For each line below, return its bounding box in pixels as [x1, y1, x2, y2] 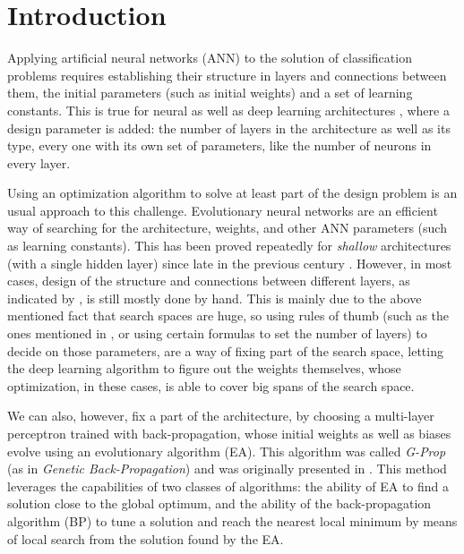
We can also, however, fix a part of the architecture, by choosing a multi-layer [7, 406, 434, 425]
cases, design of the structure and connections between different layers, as [7, 271, 410, 290]
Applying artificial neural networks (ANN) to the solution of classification [7, 48, 412, 67]
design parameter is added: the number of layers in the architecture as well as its [7, 118, 451, 137]
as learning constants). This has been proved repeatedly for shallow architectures [7, 236, 451, 255]
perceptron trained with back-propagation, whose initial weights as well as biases [7, 424, 451, 442]
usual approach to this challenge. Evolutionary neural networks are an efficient [7, 200, 438, 219]
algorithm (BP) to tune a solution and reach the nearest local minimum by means [7, 511, 458, 530]
